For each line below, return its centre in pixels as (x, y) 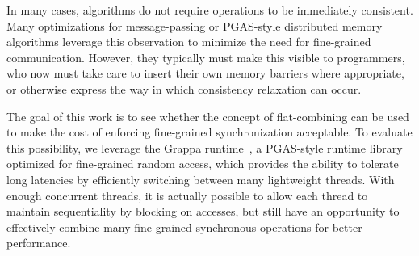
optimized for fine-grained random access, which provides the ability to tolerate (203, 164)
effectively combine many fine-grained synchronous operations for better (184, 227)
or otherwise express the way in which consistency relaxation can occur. (184, 88)
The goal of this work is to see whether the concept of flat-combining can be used (208, 116)
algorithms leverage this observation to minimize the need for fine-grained (189, 42)
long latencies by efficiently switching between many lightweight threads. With (201, 179)
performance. (39, 243)
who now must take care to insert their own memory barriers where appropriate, (205, 73)
